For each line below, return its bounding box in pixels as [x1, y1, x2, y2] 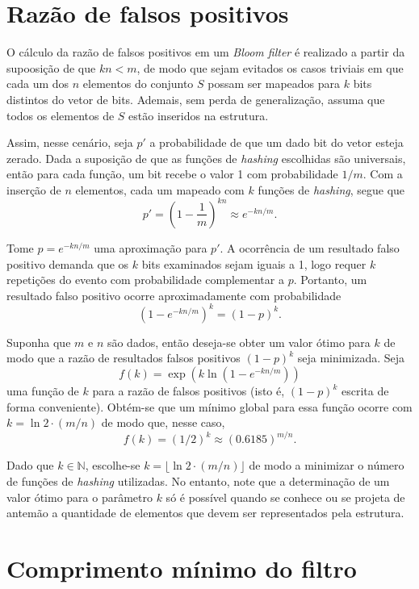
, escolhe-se [85, 457, 140, 474]
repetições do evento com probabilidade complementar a [6, 271, 284, 288]
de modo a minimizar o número [249, 457, 404, 474]
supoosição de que [6, 59, 96, 76]
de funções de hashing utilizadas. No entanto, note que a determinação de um [6, 472, 390, 489]
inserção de [6, 181, 61, 198]
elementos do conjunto [82, 75, 194, 92]
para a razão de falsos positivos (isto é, [92, 382, 285, 399]
